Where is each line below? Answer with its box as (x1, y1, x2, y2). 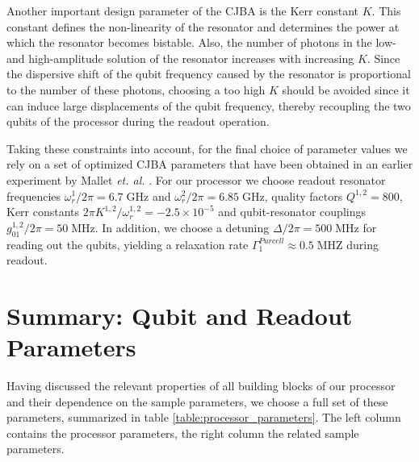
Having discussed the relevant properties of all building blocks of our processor (6, 377, 396, 394)
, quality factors (264, 187, 343, 204)
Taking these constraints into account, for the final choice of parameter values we (6, 139, 408, 156)
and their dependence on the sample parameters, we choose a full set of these (6, 393, 388, 410)
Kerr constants (6, 203, 80, 220)
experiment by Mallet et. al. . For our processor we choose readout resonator (6, 171, 386, 188)
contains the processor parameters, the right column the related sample (6, 424, 359, 441)
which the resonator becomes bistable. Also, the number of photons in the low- (6, 34, 396, 51)
